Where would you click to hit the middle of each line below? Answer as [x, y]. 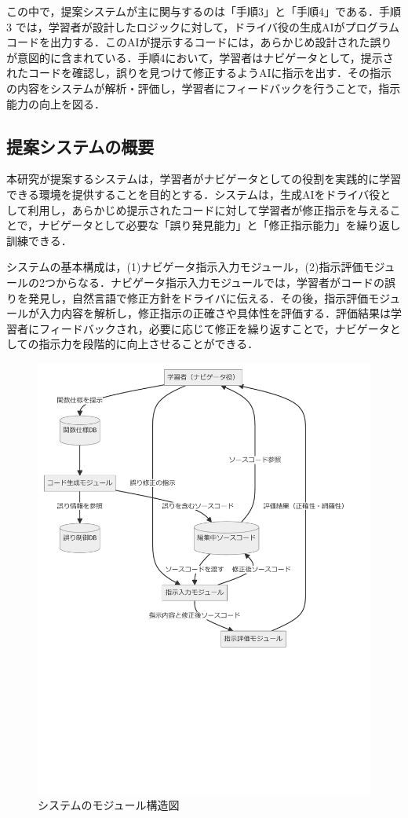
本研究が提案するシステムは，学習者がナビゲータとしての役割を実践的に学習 [204, 179]
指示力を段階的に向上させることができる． [149, 344]
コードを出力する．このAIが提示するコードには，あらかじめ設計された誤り [199, 42]
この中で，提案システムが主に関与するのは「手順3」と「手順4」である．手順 [204, 11]
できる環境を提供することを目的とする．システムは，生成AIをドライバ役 [193, 194]
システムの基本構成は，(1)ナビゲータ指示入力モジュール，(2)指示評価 [185, 267]
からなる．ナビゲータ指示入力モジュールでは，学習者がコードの [220, 282]
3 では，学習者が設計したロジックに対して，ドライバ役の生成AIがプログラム [203, 26]
